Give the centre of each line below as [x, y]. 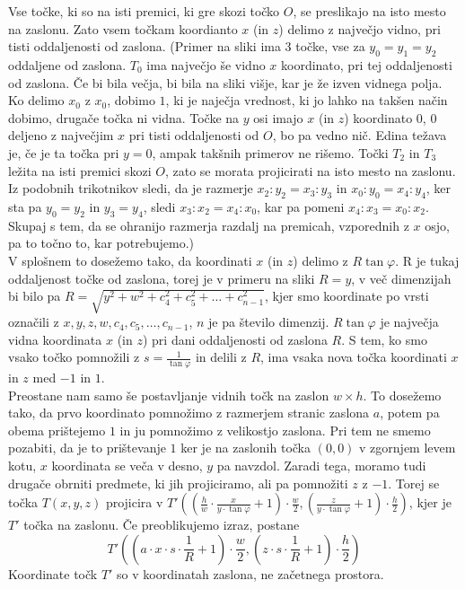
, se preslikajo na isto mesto [369, 11]
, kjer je [430, 502]
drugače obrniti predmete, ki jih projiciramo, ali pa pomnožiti [178, 483]
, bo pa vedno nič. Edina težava [360, 135]
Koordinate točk [53, 573]
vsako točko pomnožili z [74, 357]
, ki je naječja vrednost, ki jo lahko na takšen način [307, 100]
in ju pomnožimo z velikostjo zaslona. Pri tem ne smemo [275, 430]
